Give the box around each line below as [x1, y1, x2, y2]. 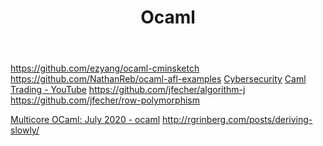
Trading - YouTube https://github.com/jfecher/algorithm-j [10, 84, 246, 96]
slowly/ [10, 124, 40, 136]
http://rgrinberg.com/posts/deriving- [162, 114, 313, 126]
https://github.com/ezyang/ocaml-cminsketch [10, 62, 200, 75]
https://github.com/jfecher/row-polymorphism [10, 94, 200, 106]
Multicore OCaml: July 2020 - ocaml [10, 114, 161, 126]
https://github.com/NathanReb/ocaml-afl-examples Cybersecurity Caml [10, 73, 307, 85]
